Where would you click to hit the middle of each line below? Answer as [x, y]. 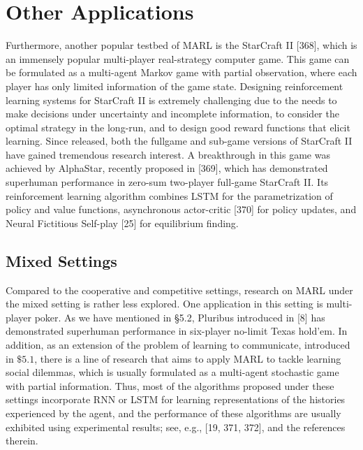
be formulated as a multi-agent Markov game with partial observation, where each [181, 72]
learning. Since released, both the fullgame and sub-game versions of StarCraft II [179, 141]
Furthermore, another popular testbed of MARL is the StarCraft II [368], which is [181, 45]
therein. [22, 441]
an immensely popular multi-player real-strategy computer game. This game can [178, 58]
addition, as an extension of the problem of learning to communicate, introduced [178, 345]
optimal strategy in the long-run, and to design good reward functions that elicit [178, 127]
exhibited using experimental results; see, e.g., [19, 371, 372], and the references [176, 427]
